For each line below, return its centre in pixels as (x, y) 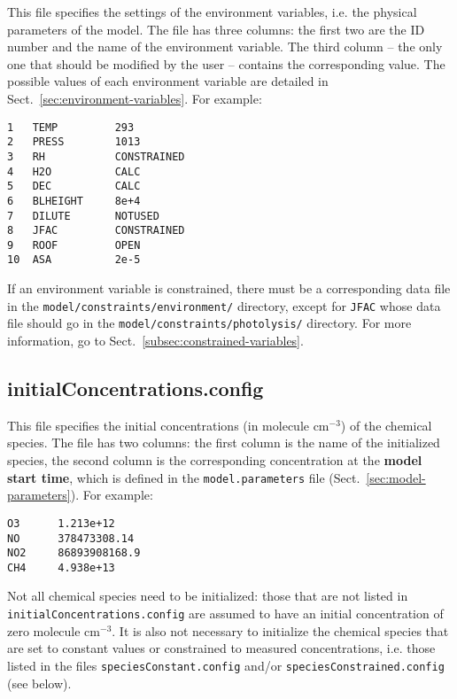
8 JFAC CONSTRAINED (96, 231)
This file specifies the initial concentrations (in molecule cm (168, 425)
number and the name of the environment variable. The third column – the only (225, 47)
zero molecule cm (54, 630)
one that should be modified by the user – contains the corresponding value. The (226, 63)
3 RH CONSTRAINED (96, 156)
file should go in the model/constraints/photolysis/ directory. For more (209, 323)
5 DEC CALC (74, 186)
